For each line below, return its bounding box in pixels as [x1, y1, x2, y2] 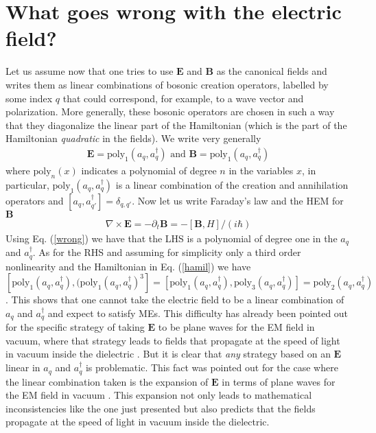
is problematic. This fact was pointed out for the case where [85, 360, 338, 375]
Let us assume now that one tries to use [5, 64, 174, 78]
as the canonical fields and [216, 64, 327, 78]
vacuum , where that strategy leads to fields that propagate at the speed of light [5, 333, 340, 347]
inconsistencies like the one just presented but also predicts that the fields [5, 401, 316, 415]
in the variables [228, 163, 294, 177]
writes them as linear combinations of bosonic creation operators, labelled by [5, 77, 329, 91]
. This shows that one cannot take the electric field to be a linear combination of [5, 292, 344, 307]
